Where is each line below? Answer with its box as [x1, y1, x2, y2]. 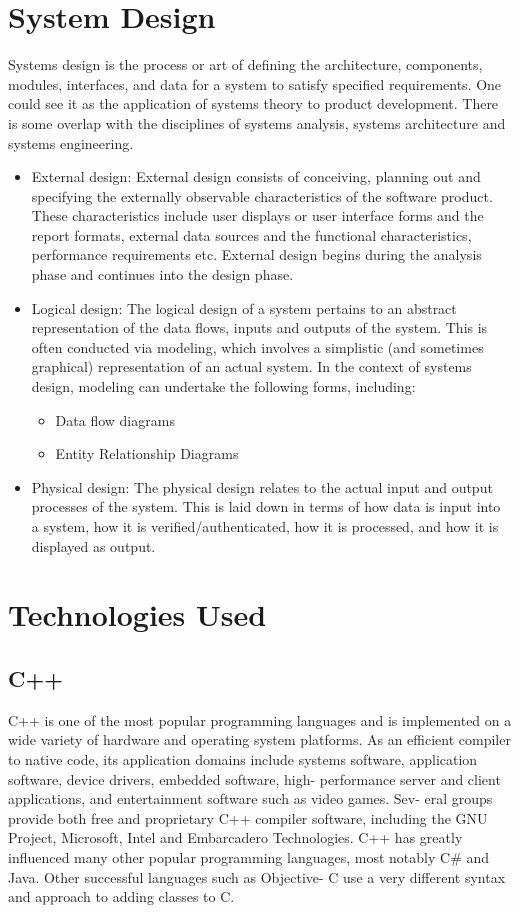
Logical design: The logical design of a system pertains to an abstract [31, 297, 457, 318]
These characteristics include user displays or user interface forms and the [31, 205, 484, 226]
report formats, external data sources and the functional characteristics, [31, 224, 472, 245]
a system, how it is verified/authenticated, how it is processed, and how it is [31, 516, 499, 536]
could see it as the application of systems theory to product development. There [8, 93, 499, 114]
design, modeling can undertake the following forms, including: [31, 376, 416, 397]
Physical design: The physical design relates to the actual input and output [31, 476, 493, 497]
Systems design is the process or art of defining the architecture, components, [8, 54, 483, 75]
